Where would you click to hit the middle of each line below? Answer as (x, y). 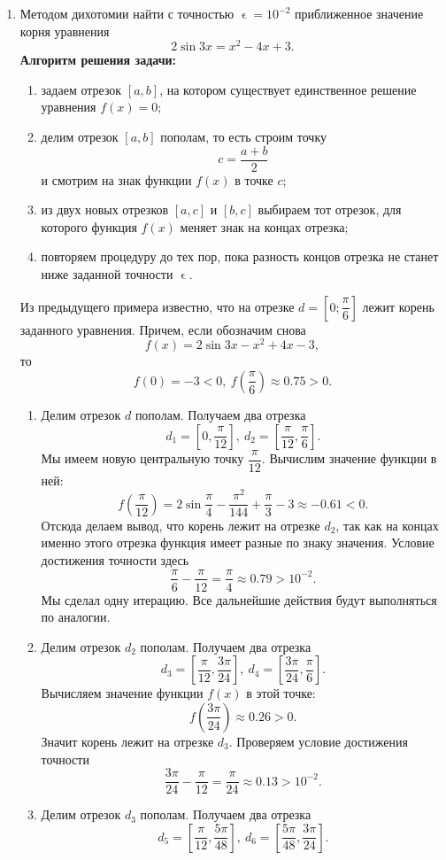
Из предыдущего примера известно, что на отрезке (157, 306)
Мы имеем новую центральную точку (142, 458)
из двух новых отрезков (105, 209)
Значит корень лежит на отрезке (127, 741)
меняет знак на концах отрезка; (264, 226)
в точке (254, 179)
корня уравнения (65, 31)
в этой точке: (281, 693)
